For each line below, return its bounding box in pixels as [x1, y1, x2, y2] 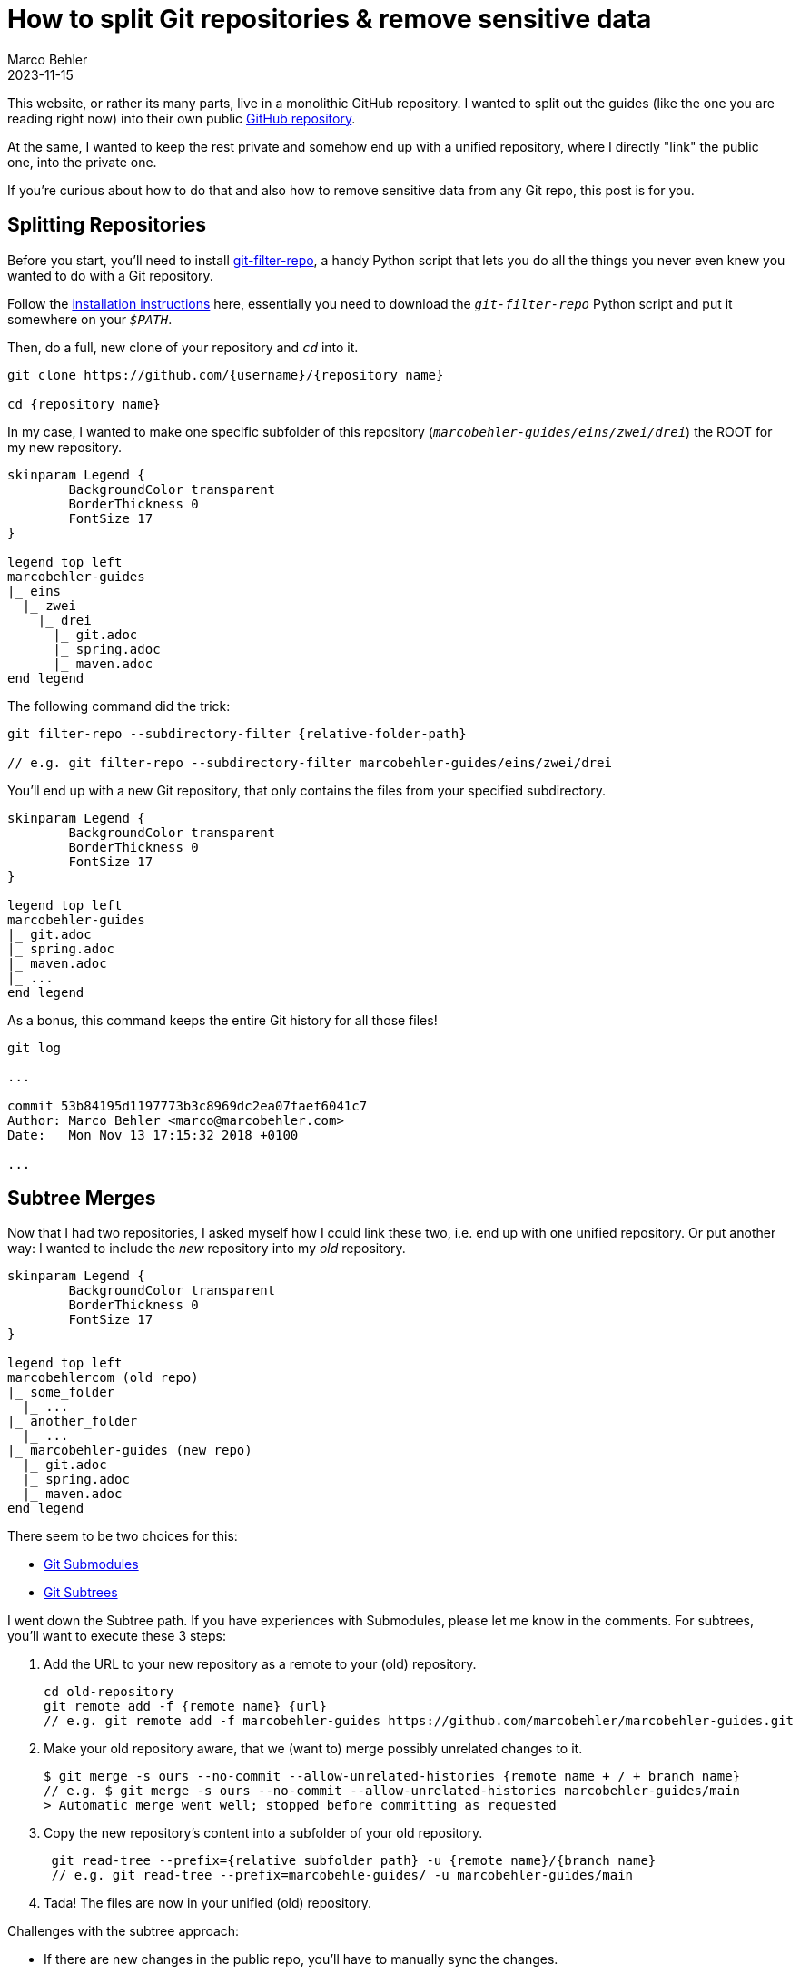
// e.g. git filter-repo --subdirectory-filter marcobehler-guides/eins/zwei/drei [7, 755, 612, 770]
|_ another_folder [7, 1414, 138, 1429]
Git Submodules [44, 1556, 139, 1573]
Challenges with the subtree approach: [7, 1923, 240, 1939]
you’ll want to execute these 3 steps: [7, 1628, 226, 1644]
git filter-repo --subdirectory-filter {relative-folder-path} [7, 725, 467, 741]
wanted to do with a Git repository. [7, 267, 213, 283]
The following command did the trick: [7, 697, 231, 714]
